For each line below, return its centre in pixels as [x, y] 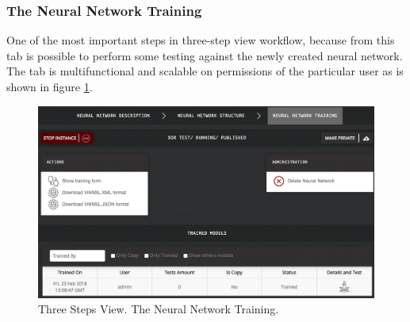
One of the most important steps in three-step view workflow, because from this [201, 40]
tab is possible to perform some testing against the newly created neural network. [205, 55]
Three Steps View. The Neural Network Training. [159, 309]
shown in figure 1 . [50, 86]
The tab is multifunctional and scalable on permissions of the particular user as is [205, 71]
